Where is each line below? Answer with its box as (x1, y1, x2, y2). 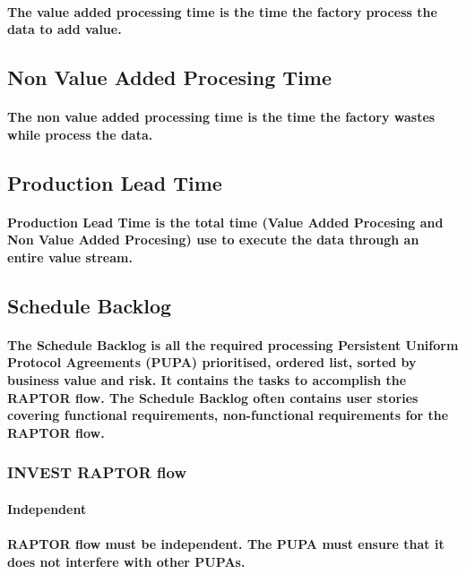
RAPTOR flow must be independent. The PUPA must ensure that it (7, 535, 444, 553)
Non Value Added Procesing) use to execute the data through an (7, 230, 419, 249)
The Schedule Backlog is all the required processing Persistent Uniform (7, 335, 459, 354)
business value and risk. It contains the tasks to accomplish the (7, 371, 407, 390)
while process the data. (7, 124, 153, 143)
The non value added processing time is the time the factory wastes (7, 107, 436, 126)
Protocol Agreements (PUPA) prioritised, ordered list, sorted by (7, 353, 417, 372)
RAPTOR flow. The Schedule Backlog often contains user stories (7, 388, 419, 407)
